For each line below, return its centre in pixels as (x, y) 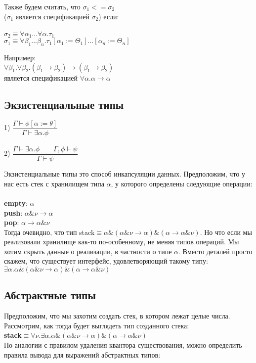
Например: (20, 58)
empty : (16, 203)
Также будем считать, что (42, 6)
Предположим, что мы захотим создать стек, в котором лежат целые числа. (117, 316)
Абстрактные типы (50, 295)
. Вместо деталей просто (215, 251)
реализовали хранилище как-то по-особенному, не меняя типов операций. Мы (122, 242)
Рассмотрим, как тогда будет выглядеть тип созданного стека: (97, 325)
